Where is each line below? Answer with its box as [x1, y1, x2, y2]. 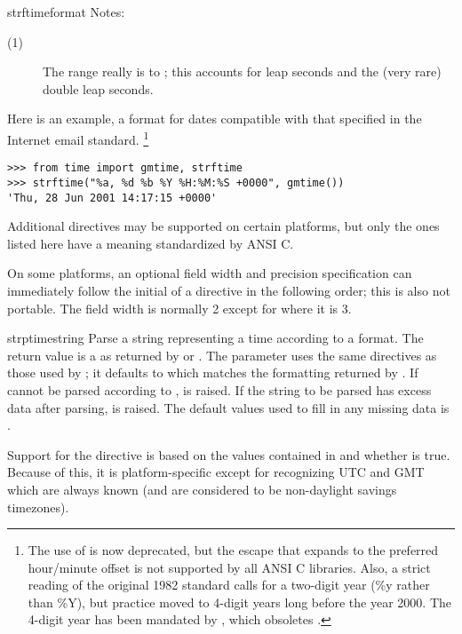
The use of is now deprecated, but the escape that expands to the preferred [28, 541, 439, 559]
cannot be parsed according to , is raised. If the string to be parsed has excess [7, 380, 432, 399]
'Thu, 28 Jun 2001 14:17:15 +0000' [7, 191, 218, 204]
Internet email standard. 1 [7, 127, 149, 148]
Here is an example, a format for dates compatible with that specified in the [7, 109, 422, 128]
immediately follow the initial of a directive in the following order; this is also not [7, 281, 450, 299]
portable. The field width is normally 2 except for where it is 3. [7, 298, 352, 317]
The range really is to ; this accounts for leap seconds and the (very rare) [43, 62, 442, 81]
